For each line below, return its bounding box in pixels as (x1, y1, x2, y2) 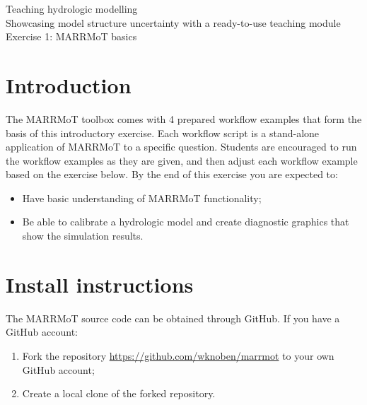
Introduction (6, 70, 132, 99)
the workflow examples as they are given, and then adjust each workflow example (6, 153, 358, 168)
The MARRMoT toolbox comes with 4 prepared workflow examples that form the (6, 111, 362, 126)
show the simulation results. (22, 228, 144, 243)
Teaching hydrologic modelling (6, 1, 138, 16)
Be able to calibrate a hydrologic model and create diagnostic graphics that (22, 214, 349, 229)
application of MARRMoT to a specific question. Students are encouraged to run (6, 139, 357, 154)
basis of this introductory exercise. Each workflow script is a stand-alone (6, 125, 320, 140)
